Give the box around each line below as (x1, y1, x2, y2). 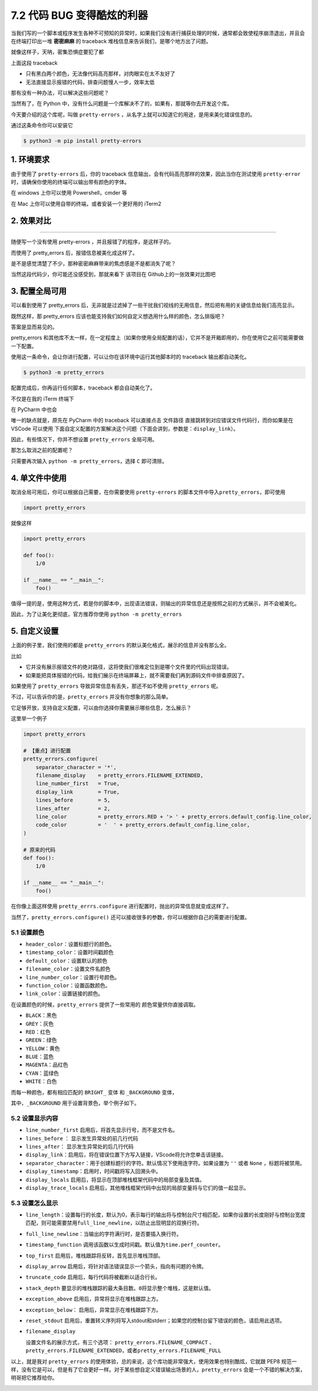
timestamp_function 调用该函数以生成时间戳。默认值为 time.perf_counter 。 (25, 1241, 224, 1248)
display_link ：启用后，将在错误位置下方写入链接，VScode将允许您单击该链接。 (25, 1151, 227, 1159)
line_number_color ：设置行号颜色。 (25, 973, 120, 980)
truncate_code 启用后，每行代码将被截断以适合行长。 (25, 1274, 161, 1281)
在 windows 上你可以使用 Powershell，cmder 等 (11, 189, 127, 196)
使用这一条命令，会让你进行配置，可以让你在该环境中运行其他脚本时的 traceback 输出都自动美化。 (11, 353, 250, 360)
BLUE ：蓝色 (25, 1053, 54, 1060)
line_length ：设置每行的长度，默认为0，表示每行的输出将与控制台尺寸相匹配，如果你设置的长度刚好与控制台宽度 (25, 1211, 306, 1218)
